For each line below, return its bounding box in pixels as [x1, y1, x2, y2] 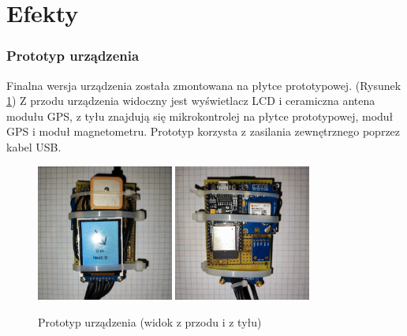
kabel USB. [6, 138, 62, 155]
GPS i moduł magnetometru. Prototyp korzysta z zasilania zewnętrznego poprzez [6, 123, 401, 140]
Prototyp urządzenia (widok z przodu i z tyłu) [38, 313, 262, 330]
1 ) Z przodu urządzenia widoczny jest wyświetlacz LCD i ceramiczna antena [6, 92, 375, 109]
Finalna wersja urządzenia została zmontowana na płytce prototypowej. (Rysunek [6, 77, 401, 93]
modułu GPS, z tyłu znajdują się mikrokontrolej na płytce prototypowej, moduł [6, 107, 394, 124]
